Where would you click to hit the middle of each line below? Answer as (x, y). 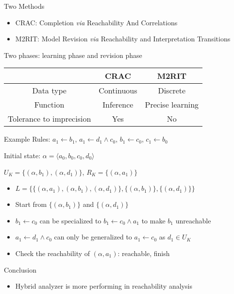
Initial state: (22, 155)
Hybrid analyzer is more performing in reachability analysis (104, 286)
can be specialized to (70, 220)
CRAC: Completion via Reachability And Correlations (96, 22)
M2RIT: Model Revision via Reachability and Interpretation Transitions (123, 39)
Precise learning (172, 105)
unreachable (193, 220)
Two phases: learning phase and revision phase (73, 55)
